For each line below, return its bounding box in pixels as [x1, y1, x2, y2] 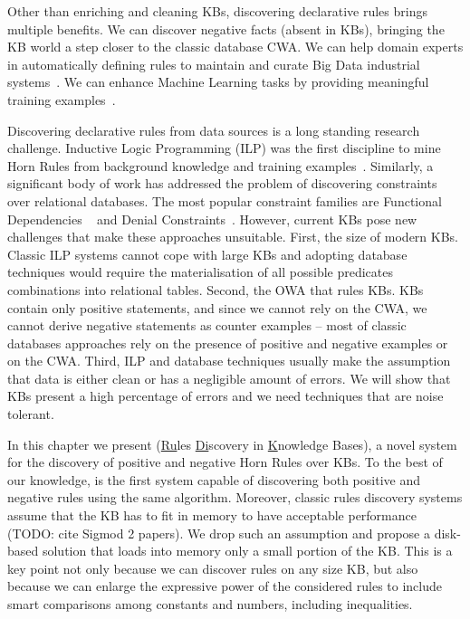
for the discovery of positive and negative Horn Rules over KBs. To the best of [7, 452, 443, 471]
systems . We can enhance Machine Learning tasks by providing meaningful [7, 72, 429, 91]
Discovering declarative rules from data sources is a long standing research [7, 120, 420, 139]
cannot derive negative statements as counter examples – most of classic [7, 316, 407, 335]
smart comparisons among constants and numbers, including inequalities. [7, 595, 413, 613]
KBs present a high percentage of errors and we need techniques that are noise [7, 386, 444, 405]
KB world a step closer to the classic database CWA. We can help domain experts [7, 37, 464, 56]
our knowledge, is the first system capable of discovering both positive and [7, 470, 420, 489]
